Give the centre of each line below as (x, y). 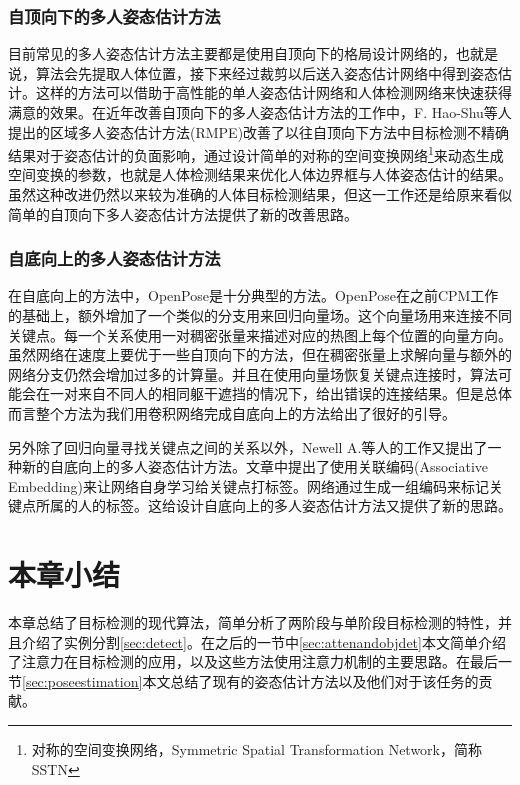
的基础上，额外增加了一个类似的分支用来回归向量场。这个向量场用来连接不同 (260, 315)
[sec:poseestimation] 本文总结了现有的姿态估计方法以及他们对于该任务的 (250, 680)
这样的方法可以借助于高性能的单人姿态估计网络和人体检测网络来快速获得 (273, 92)
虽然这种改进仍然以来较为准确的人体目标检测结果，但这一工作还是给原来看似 (260, 194)
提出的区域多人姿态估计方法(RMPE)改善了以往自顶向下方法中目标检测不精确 (259, 131)
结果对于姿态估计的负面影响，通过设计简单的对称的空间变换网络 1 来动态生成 (256, 153)
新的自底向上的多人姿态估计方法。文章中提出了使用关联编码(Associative (255, 466)
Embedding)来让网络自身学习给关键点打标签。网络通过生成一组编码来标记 (248, 485)
